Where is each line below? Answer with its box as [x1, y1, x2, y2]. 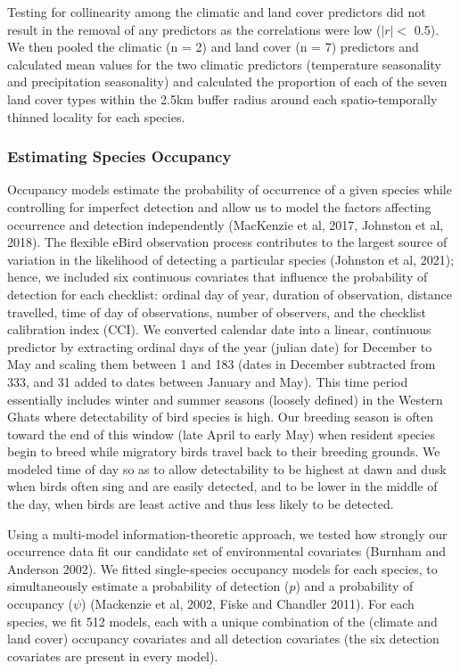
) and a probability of [295, 577, 414, 595]
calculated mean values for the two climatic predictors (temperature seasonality [7, 54, 441, 73]
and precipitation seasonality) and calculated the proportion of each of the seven [7, 72, 448, 91]
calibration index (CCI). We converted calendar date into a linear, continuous [7, 320, 431, 339]
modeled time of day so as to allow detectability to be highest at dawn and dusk [7, 459, 447, 478]
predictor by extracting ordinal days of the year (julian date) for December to [7, 337, 432, 356]
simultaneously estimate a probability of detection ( [7, 577, 290, 595]
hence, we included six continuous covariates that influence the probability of [7, 267, 428, 286]
